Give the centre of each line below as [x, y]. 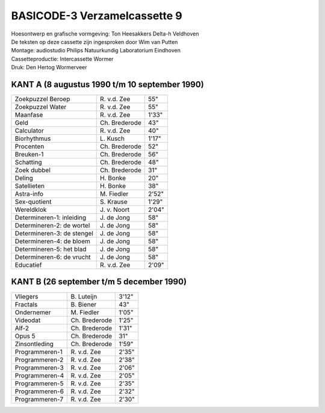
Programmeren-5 [39, 383]
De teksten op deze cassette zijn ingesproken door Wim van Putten [94, 42]
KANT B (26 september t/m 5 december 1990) [99, 282]
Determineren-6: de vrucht [53, 257]
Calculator [29, 131]
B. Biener [84, 304]
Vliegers [26, 296]
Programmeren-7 [39, 399]
